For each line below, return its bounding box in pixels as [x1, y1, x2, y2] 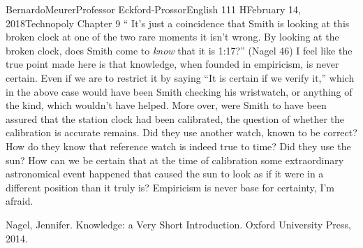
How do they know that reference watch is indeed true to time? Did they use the [6, 138, 351, 153]
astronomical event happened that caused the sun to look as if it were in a [6, 166, 324, 181]
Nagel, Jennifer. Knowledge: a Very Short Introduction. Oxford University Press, [6, 217, 351, 231]
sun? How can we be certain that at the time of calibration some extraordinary [6, 152, 344, 167]
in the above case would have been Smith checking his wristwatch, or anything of [6, 84, 353, 99]
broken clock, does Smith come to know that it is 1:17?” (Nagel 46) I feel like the [6, 43, 353, 57]
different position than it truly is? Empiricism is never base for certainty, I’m [6, 180, 334, 194]
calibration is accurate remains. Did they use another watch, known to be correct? [6, 125, 357, 140]
